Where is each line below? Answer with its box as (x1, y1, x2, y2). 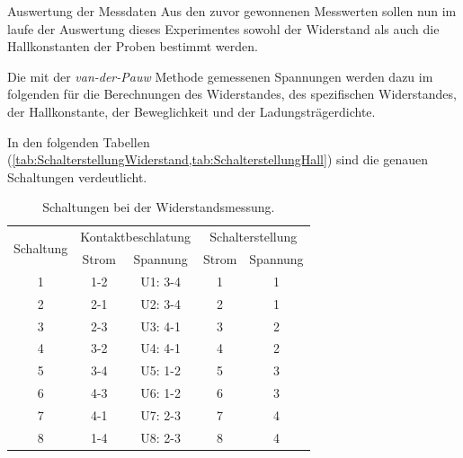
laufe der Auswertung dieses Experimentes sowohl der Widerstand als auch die (7, 19, 440, 38)
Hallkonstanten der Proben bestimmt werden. (7, 37, 258, 56)
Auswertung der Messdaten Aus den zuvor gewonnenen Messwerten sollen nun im (7, 2, 457, 20)
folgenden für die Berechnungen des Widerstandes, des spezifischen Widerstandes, (7, 84, 457, 103)
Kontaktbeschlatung (80, 227, 191, 246)
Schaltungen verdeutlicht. (7, 167, 147, 186)
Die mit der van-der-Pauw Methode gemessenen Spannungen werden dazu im (7, 66, 433, 85)
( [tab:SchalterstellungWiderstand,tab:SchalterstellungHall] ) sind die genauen (7, 150, 428, 169)
